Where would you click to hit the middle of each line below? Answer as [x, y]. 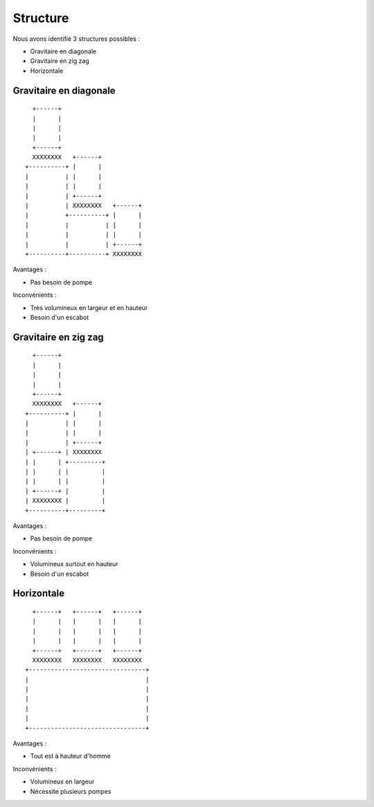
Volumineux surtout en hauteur [74, 564]
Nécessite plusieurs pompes [71, 791]
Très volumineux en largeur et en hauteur [89, 307]
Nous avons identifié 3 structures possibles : [76, 39]
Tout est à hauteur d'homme [70, 756]
